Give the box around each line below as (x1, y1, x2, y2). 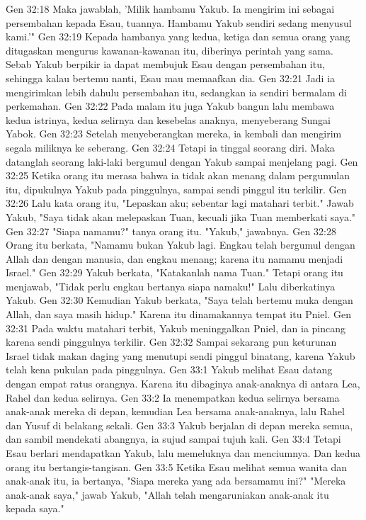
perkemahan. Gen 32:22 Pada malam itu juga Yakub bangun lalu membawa (6, 98, 335, 113)
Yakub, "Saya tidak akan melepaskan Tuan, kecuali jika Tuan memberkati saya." (6, 209, 356, 224)
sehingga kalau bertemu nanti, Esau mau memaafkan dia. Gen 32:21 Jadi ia (6, 70, 336, 85)
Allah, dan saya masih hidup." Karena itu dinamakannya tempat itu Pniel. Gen (6, 307, 352, 322)
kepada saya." (6, 501, 64, 516)
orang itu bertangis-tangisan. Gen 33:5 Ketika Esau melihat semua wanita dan (6, 459, 348, 474)
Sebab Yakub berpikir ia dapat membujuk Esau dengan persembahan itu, (6, 57, 325, 72)
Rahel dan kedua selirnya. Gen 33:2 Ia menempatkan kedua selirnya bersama (6, 390, 340, 405)
